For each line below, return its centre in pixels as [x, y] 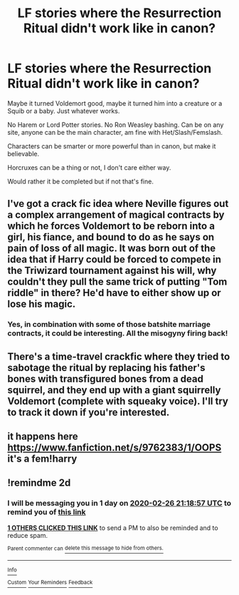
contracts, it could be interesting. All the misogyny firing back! [118, 333]
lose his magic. [42, 304]
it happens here [43, 437]
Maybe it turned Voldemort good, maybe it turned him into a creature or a [115, 103]
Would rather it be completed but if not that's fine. [81, 181]
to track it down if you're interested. [89, 412]
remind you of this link [47, 512]
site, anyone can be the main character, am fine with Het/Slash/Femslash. [115, 132]
